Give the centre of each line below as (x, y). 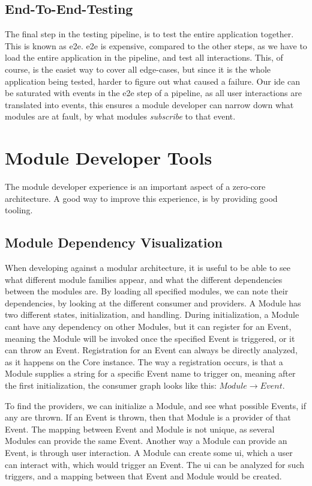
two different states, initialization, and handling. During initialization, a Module (152, 314)
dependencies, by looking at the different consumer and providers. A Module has (153, 302)
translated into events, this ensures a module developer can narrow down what (149, 104)
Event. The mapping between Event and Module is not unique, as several (140, 429)
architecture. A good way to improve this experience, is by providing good (141, 198)
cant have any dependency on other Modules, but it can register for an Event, (148, 327)
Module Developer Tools (109, 158)
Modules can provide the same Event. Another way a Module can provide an (146, 441)
